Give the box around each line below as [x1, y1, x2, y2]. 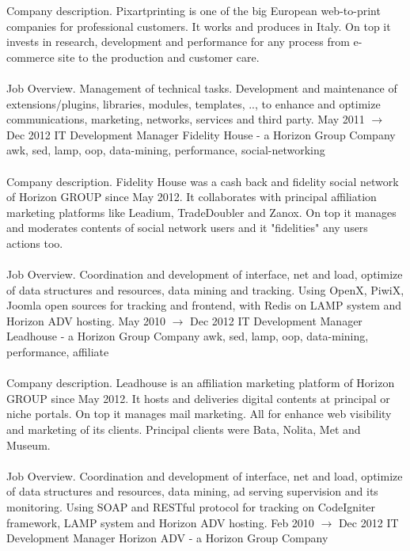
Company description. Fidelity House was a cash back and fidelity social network [6, 173, 399, 189]
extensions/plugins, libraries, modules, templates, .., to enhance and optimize [6, 95, 381, 112]
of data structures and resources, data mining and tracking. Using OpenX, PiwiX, [6, 281, 404, 298]
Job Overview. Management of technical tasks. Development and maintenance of [6, 79, 397, 96]
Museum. [6, 436, 51, 453]
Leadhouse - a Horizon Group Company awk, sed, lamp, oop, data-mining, [6, 328, 369, 344]
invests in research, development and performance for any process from [6, 33, 350, 50]
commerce [6, 48, 55, 65]
